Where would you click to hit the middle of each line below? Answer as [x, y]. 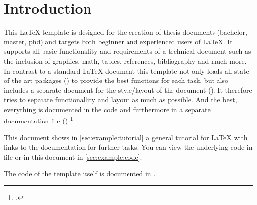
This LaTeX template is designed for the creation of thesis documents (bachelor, [126, 32]
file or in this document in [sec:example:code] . [73, 156]
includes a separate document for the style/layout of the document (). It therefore [128, 90]
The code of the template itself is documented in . [80, 173]
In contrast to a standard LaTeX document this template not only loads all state [127, 70]
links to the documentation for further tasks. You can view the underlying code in [128, 147]
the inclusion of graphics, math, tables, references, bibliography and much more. [125, 61]
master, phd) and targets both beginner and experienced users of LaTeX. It [118, 41]
